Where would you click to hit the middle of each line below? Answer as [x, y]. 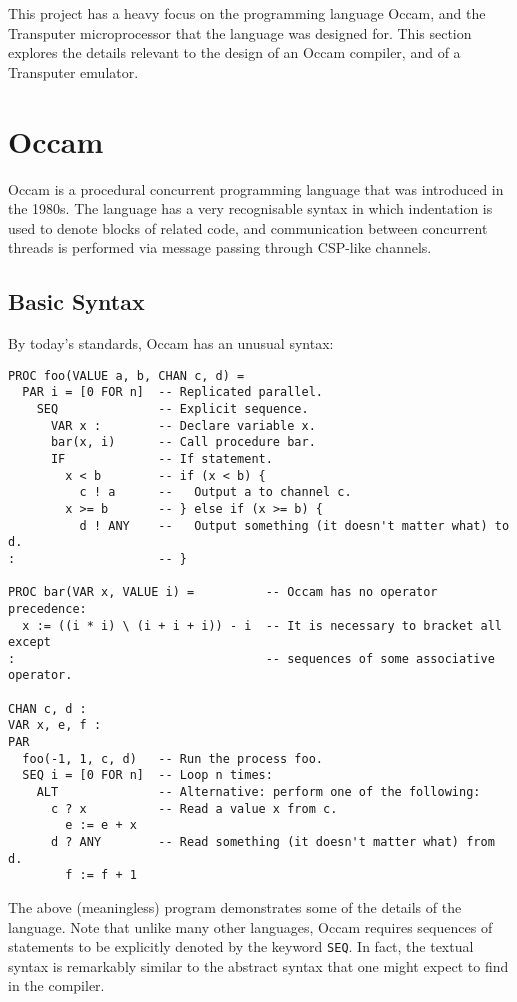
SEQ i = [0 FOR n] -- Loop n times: [147, 775]
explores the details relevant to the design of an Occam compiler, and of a [234, 52]
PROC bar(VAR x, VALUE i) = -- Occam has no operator [223, 592]
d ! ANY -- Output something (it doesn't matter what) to [294, 525]
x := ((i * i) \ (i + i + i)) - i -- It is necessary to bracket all [262, 625]
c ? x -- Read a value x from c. [194, 808]
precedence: [47, 608]
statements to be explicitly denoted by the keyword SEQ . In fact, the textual [241, 946]
